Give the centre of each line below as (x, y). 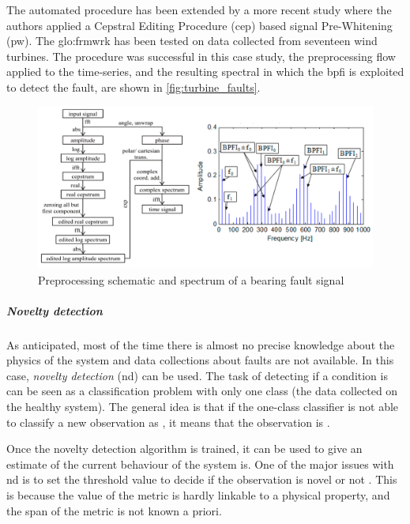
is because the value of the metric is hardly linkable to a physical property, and (198, 495)
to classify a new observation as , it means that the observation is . (168, 422)
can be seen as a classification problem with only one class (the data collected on (202, 391)
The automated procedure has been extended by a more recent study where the (199, 9)
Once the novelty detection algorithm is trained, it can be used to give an (184, 449)
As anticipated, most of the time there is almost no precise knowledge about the (201, 344)
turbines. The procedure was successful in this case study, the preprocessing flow (201, 56)
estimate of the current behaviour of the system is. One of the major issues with (200, 464)
